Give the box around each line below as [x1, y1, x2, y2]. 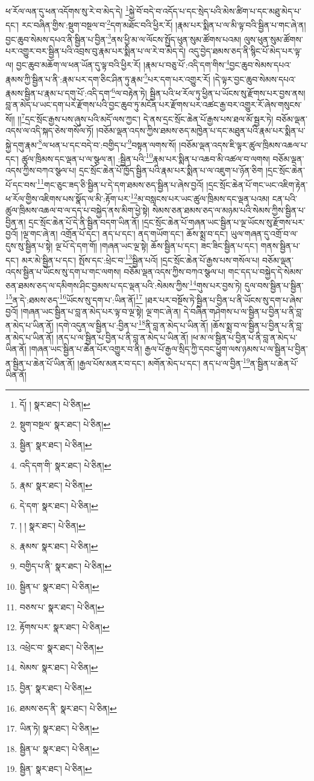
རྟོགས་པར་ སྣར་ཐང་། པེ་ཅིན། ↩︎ [19, 621, 110, 633]
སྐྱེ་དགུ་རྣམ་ [5, 138, 39, 151]
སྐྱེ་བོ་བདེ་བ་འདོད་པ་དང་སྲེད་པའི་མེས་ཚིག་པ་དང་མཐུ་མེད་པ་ [128, 4, 301, 17]
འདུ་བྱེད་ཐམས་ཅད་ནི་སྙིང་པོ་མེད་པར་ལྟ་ [188, 44, 302, 57]
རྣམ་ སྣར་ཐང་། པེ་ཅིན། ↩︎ [19, 479, 92, 492]
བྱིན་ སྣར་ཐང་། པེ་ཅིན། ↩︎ [19, 681, 92, 694]
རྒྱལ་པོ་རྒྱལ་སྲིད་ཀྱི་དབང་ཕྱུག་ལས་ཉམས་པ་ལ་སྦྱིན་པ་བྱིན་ [145, 343, 308, 355]
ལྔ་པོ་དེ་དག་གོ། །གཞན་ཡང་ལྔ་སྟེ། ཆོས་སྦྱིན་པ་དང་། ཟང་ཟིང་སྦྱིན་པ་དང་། [55, 239, 258, 251]
